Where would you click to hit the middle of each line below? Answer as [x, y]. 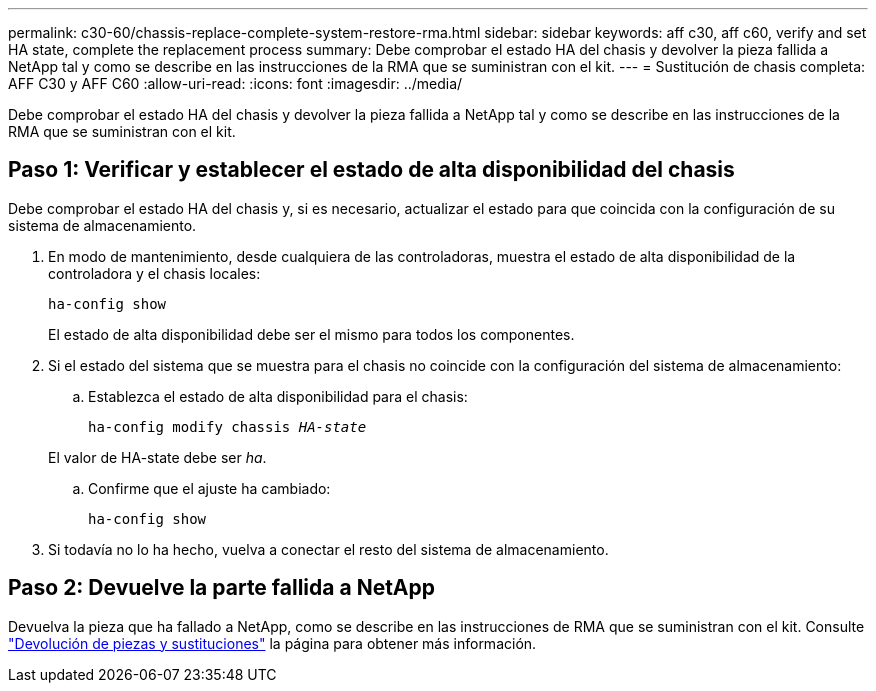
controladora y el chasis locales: [154, 273]
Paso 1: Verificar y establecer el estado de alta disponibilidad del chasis [371, 170]
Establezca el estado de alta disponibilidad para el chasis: [278, 396]
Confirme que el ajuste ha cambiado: [209, 488]
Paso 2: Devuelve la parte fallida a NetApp [221, 588]
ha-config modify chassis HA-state [227, 426]
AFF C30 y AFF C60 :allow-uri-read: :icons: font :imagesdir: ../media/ [235, 83]
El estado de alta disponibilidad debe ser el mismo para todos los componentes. [311, 334]
